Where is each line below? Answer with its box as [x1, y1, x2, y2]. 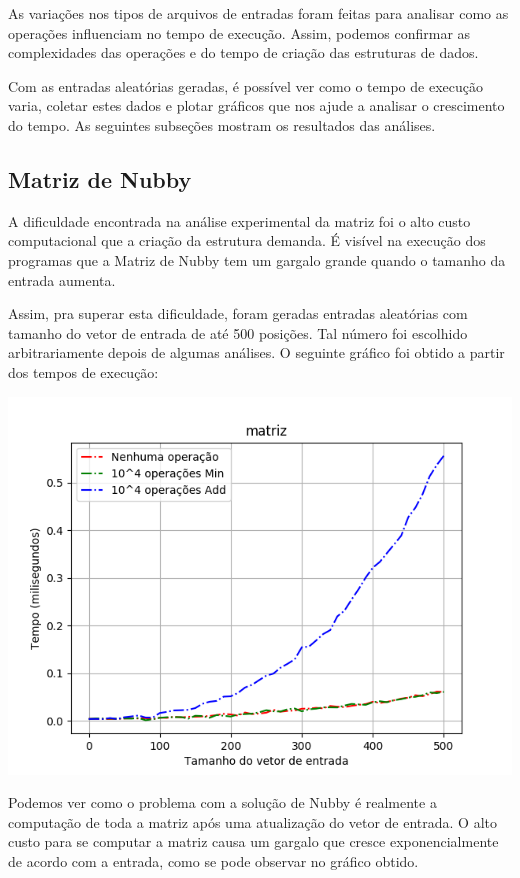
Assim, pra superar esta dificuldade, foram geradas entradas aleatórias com [8, 303, 468, 324]
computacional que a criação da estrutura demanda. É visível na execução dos [8, 230, 486, 251]
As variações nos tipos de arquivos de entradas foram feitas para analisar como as [8, 3, 509, 23]
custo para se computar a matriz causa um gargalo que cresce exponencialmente [8, 831, 499, 852]
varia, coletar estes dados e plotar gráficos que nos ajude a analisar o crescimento [8, 95, 505, 116]
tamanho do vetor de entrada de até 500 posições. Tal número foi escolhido [8, 322, 468, 343]
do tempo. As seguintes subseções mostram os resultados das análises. [8, 114, 436, 135]
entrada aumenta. [8, 269, 116, 290]
